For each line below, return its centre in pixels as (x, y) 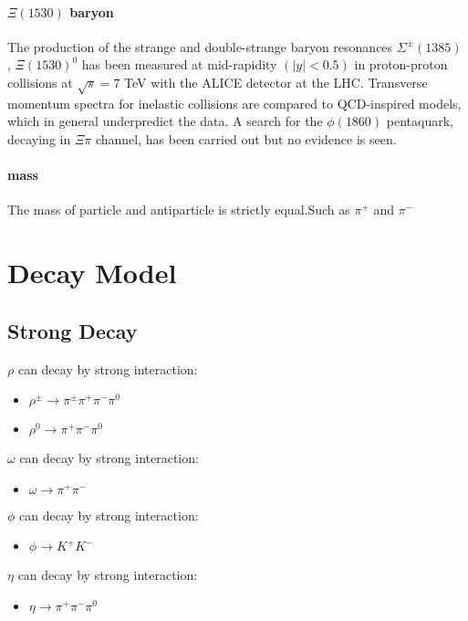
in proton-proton (401, 64)
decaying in (39, 138)
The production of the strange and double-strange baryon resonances (200, 46)
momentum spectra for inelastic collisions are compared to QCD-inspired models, (234, 103)
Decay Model (92, 273)
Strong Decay (73, 330)
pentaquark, (420, 121)
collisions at (40, 82)
